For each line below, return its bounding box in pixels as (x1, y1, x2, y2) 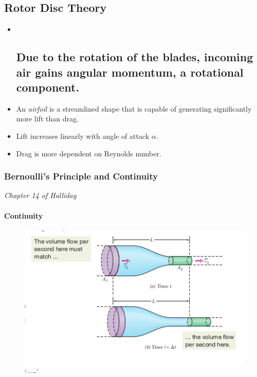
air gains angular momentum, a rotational (16, 64, 244, 80)
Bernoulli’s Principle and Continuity (4, 170, 158, 183)
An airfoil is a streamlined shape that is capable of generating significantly (16, 103, 252, 114)
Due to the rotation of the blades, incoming (16, 49, 253, 65)
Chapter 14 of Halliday (4, 190, 77, 201)
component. (16, 79, 80, 95)
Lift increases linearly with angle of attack (16, 130, 150, 141)
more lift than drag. (16, 113, 79, 124)
